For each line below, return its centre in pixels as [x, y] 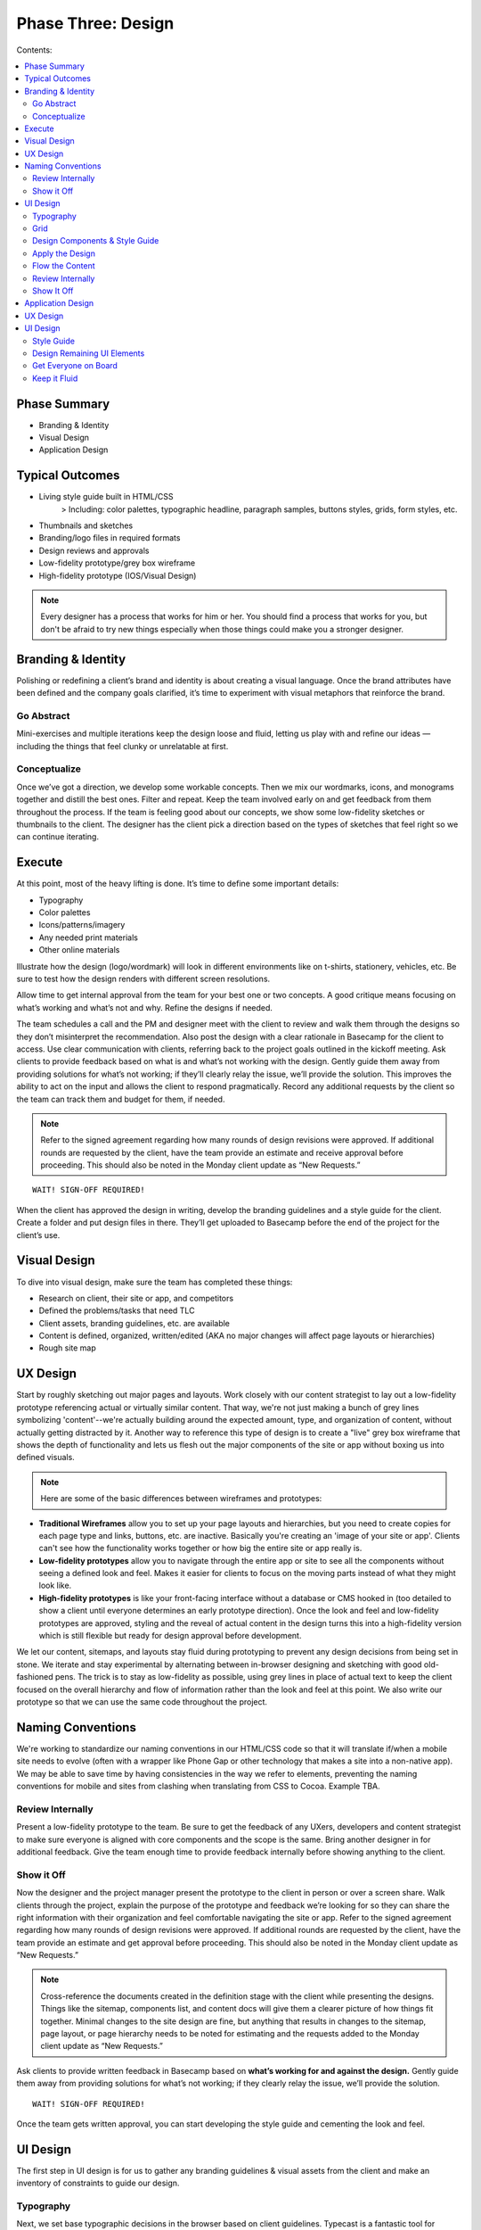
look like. [55, 1586]
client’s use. [38, 1235]
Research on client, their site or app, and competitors [136, 1298]
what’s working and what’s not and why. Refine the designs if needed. [145, 1007]
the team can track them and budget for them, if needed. [121, 1099]
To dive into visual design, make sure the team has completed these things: [155, 1282]
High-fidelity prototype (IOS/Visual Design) [118, 575]
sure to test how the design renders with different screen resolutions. [143, 979]
